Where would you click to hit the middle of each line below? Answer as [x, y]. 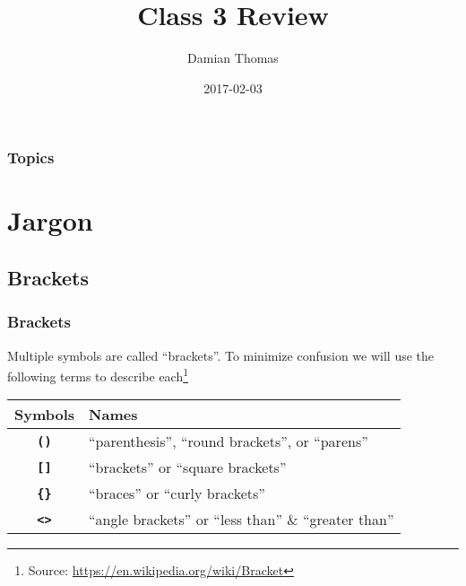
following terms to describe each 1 [98, 375]
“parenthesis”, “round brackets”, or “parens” [229, 442]
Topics [31, 157]
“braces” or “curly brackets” [177, 494]
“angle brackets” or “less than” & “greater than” [242, 520]
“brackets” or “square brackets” [188, 468]
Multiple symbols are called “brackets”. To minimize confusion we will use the [221, 355]
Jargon [50, 220]
